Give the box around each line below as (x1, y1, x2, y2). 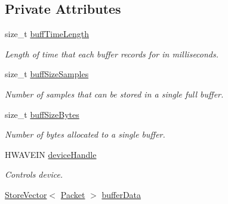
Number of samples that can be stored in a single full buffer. (5, 87, 224, 100)
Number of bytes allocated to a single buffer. (5, 128, 165, 141)
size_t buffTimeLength (5, 28, 90, 40)
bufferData (101, 188, 141, 200)
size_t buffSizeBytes (5, 108, 79, 120)
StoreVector (5, 188, 47, 200)
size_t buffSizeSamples (5, 68, 89, 80)
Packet (60, 188, 85, 200)
